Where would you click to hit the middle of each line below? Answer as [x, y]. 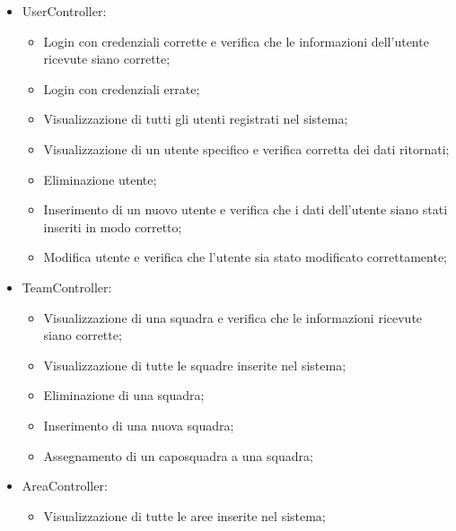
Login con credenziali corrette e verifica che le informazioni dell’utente [236, 41]
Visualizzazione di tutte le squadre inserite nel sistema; [195, 365]
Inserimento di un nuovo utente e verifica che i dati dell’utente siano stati [246, 209]
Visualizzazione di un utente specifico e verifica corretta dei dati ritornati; [246, 148]
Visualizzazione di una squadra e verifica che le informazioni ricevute [233, 317]
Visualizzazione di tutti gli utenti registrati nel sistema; [196, 119]
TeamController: [67, 287]
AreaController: [65, 486]
